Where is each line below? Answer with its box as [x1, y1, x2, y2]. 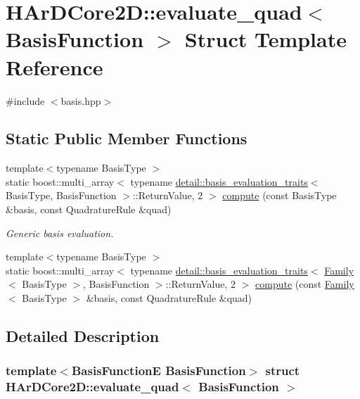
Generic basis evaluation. [6, 225, 114, 240]
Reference [6, 52, 103, 81]
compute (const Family [255, 277, 354, 291]
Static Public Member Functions [6, 127, 247, 149]
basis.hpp [60, 93, 101, 108]
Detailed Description [6, 325, 160, 347]
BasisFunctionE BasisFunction [71, 362, 246, 379]
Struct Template [184, 25, 347, 53]
